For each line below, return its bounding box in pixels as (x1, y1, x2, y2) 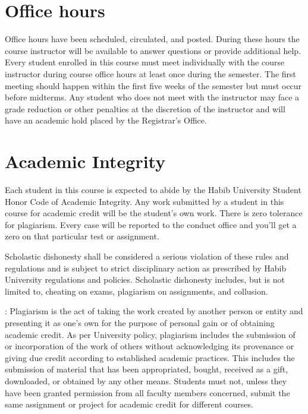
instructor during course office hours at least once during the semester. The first (5, 67, 297, 80)
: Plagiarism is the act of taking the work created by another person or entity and (5, 305, 303, 317)
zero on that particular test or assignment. (5, 230, 159, 242)
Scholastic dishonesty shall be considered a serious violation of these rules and (5, 249, 289, 262)
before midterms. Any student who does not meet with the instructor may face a (5, 91, 300, 103)
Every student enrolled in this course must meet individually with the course (5, 56, 285, 68)
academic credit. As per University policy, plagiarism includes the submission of (5, 328, 296, 340)
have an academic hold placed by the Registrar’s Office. (5, 114, 207, 127)
